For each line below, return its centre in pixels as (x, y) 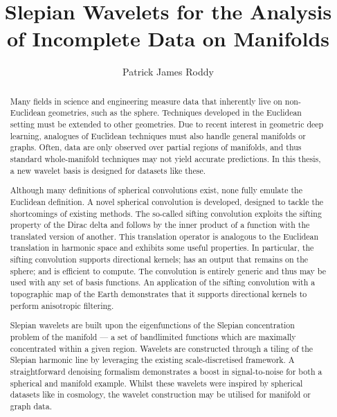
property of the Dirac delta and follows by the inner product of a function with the (160, 225)
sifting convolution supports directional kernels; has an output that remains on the (159, 259)
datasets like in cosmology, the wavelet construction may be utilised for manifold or (160, 394)
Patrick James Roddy (168, 72)
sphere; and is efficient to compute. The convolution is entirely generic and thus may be (168, 270)
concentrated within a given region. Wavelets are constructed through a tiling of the (162, 348)
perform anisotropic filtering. (62, 305)
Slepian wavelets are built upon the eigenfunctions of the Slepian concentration (152, 325)
